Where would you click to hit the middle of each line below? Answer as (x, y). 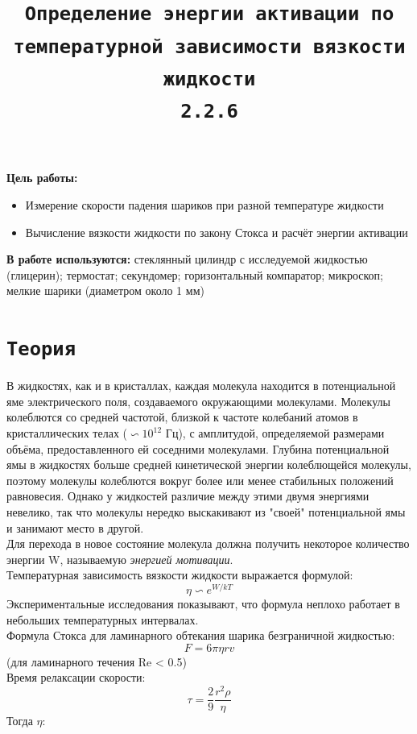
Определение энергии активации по (209, 14)
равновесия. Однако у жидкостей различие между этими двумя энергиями (188, 496)
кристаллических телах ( (67, 433)
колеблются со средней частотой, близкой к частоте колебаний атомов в (182, 417)
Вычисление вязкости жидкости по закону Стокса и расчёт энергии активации (217, 232)
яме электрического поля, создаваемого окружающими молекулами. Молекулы (198, 401)
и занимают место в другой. (75, 527)
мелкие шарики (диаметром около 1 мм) (105, 290)
